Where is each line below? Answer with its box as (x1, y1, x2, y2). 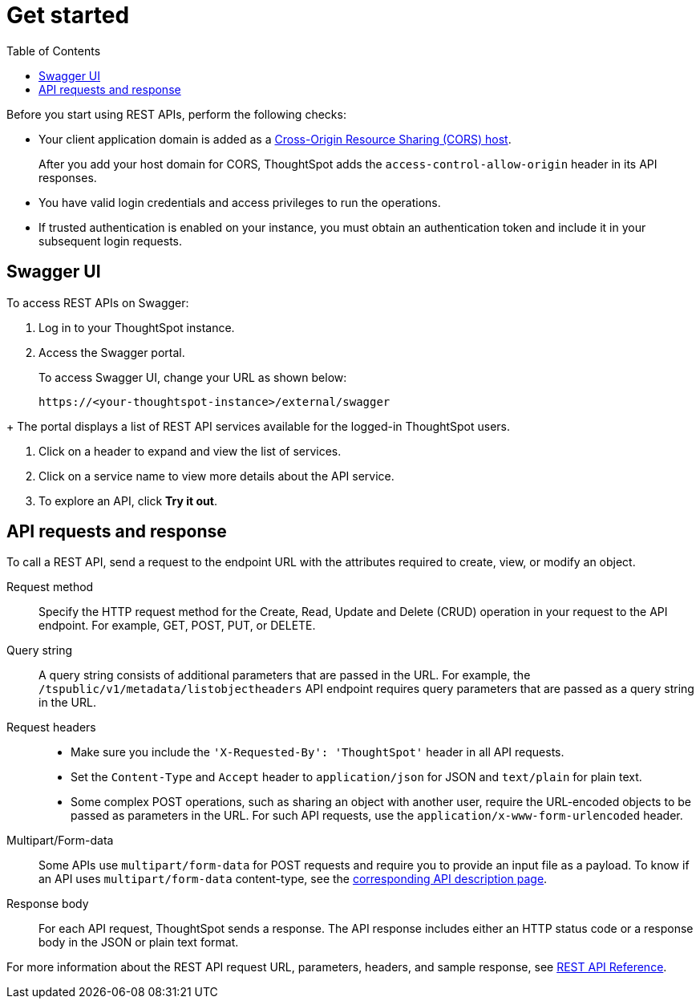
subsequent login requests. (38, 233, 183, 248)
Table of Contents (6, 43, 101, 58)
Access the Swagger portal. (38, 345, 185, 359)
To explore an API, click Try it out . (38, 493, 217, 508)
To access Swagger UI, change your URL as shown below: (38, 370, 347, 384)
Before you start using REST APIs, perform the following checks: (6, 107, 346, 121)
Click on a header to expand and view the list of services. (38, 444, 342, 458)
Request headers (6, 720, 96, 735)
